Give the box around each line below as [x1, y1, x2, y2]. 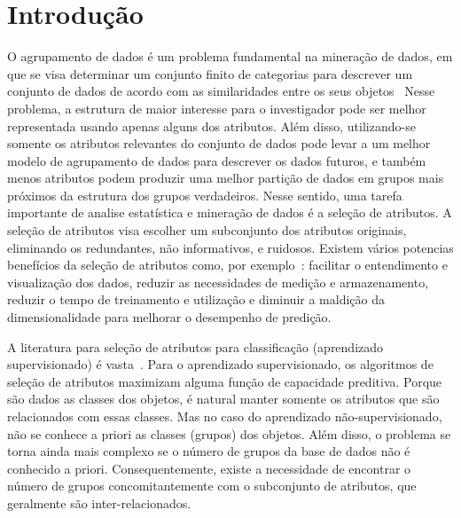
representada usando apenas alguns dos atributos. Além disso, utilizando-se [7, 116, 416, 135]
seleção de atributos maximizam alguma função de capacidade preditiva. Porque [7, 372, 442, 390]
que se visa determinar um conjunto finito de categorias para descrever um [7, 64, 413, 82]
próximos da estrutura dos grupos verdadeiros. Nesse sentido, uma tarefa [7, 185, 402, 204]
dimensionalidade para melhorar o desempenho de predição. [7, 308, 332, 326]
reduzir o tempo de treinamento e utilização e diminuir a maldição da [7, 290, 385, 309]
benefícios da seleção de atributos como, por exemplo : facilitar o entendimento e [7, 255, 448, 274]
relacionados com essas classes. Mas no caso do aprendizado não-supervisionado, [7, 407, 442, 425]
